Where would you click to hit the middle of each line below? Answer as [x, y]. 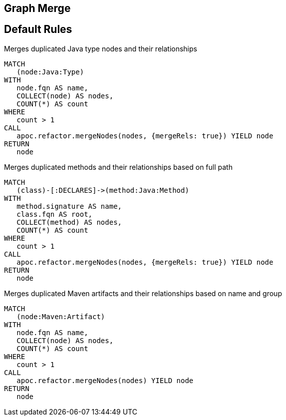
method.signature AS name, [69, 206]
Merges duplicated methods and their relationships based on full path [118, 167]
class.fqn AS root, [55, 214]
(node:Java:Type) [50, 72]
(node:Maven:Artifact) [61, 316]
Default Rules [38, 29]
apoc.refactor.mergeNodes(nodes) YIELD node [105, 380]
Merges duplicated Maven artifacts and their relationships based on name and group [143, 293]
